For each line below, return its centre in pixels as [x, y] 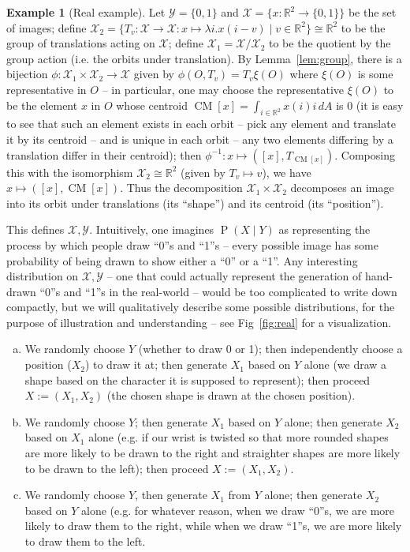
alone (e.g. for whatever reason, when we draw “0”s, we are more [238, 510]
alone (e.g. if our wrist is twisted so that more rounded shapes [239, 437]
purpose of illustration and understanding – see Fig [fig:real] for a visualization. [199, 322]
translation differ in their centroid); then [104, 154]
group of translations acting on [81, 43]
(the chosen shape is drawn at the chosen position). [231, 395]
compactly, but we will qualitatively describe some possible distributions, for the [201, 307]
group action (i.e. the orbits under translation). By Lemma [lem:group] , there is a [204, 58]
